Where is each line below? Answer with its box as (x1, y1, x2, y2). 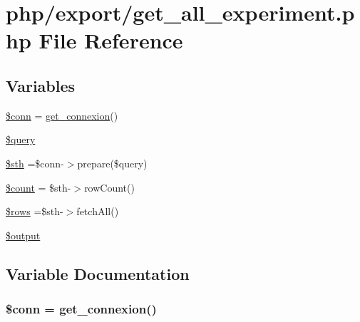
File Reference (38, 26, 183, 55)
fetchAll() (76, 204, 119, 219)
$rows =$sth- (6, 204, 63, 219)
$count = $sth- (6, 180, 71, 194)
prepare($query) (77, 155, 148, 170)
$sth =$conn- (6, 155, 64, 170)
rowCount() (84, 180, 135, 194)
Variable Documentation (6, 262, 190, 284)
